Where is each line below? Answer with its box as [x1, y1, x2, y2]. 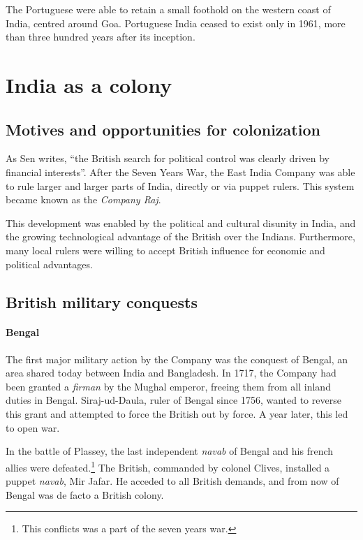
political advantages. [6, 256, 93, 271]
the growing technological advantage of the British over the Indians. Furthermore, [6, 229, 355, 244]
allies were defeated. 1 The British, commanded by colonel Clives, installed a [6, 458, 330, 474]
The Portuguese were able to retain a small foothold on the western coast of [6, 2, 331, 16]
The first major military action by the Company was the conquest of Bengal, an [6, 351, 348, 366]
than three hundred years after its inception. [6, 29, 195, 44]
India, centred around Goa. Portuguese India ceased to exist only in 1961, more [6, 15, 346, 30]
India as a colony [6, 70, 172, 98]
